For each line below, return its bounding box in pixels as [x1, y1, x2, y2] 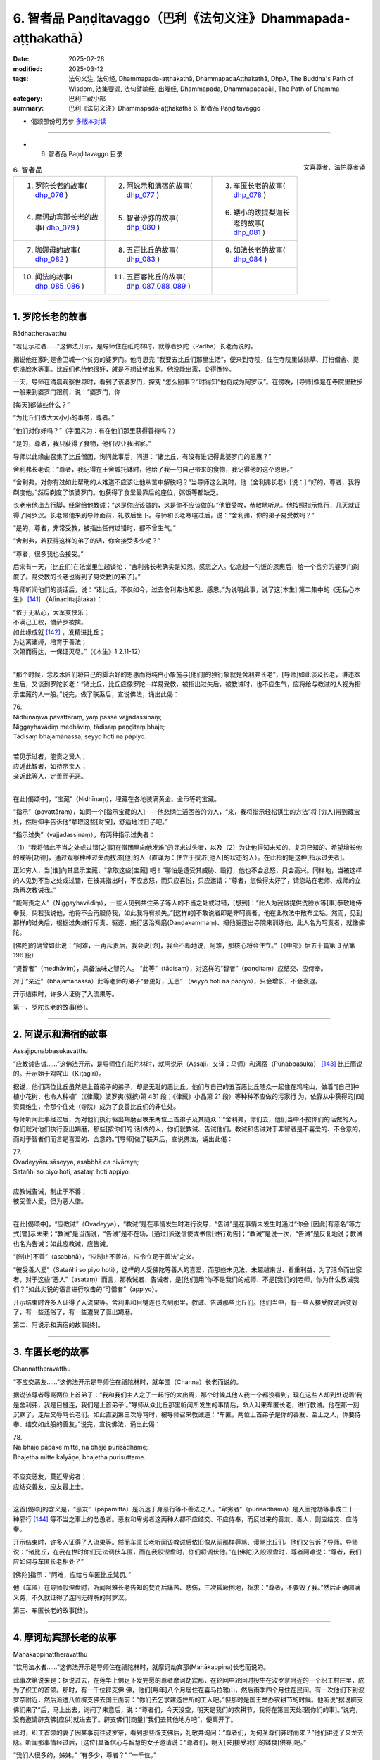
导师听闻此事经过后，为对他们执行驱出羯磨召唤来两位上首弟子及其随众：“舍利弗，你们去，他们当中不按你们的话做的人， [13, 1115, 362, 1124]
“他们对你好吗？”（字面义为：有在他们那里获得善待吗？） [13, 426, 179, 434]
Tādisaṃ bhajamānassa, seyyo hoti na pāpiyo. [13, 732, 147, 741]
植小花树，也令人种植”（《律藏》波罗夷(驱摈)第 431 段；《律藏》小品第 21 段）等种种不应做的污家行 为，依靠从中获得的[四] [13, 1092, 365, 1101]
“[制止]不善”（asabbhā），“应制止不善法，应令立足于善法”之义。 [13, 1252, 198, 1261]
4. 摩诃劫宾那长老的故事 [13, 1631, 117, 1643]
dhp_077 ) [126, 190, 160, 200]
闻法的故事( [34, 272, 73, 282]
